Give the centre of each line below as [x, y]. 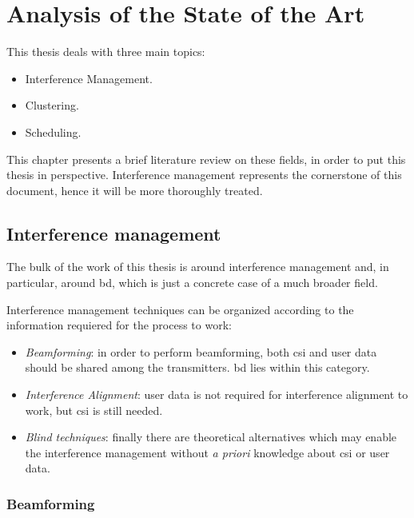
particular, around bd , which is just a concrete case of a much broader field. [192, 283]
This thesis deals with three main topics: [106, 52]
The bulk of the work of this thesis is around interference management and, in [198, 267]
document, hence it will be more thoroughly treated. [135, 190]
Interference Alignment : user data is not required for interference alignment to [217, 394]
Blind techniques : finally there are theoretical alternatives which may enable [211, 437]
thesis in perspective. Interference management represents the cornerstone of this [204, 175]
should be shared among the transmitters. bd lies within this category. [197, 367]
